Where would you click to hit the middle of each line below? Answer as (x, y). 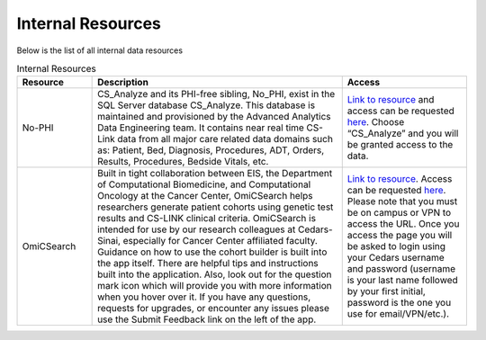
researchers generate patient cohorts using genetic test (216, 207)
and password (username (401, 269)
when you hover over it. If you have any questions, (204, 297)
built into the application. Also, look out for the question (215, 274)
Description (123, 83)
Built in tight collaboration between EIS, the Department (215, 174)
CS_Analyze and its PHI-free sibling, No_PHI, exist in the (216, 94)
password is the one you (399, 303)
